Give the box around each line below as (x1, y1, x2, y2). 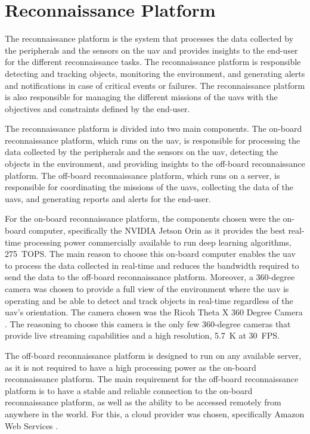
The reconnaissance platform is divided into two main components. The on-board (5, 122, 302, 135)
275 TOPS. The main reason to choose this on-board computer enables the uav (5, 247, 296, 260)
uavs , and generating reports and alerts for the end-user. (5, 192, 211, 204)
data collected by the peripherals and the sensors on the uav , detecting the (5, 145, 278, 158)
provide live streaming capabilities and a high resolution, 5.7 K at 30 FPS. (5, 329, 280, 342)
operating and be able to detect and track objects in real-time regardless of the (5, 294, 293, 306)
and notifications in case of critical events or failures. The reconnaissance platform (5, 79, 305, 91)
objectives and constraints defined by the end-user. (5, 102, 190, 114)
